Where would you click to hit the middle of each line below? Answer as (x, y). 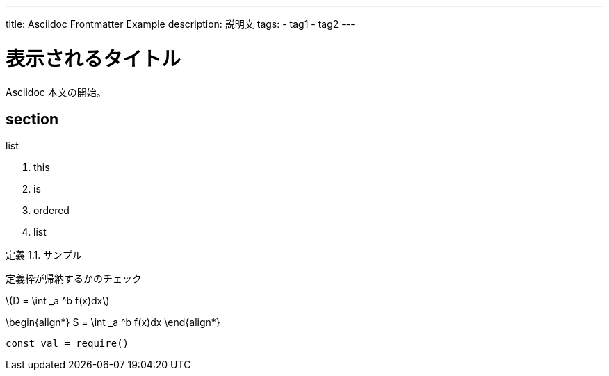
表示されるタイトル (94, 59)
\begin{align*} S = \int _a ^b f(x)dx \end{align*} (113, 322)
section (32, 119)
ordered (51, 211)
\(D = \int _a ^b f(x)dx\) (58, 301)
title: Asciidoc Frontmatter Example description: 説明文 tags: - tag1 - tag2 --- (180, 24)
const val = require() (67, 344)
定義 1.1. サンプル (44, 255)
